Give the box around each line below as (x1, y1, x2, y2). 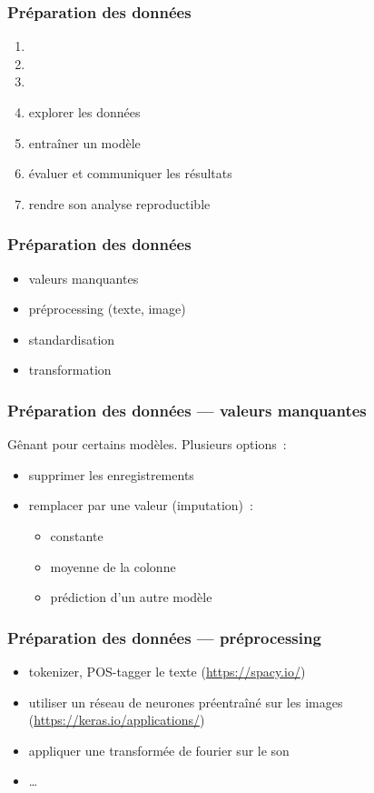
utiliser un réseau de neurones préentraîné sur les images (28, 692, 343, 711)
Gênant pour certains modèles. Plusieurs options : (7, 435, 287, 454)
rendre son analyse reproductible (28, 194, 211, 213)
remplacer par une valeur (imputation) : (28, 496, 253, 515)
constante (50, 526, 103, 545)
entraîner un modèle (28, 133, 141, 152)
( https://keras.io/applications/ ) (28, 710, 205, 729)
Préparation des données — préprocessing (7, 626, 321, 648)
